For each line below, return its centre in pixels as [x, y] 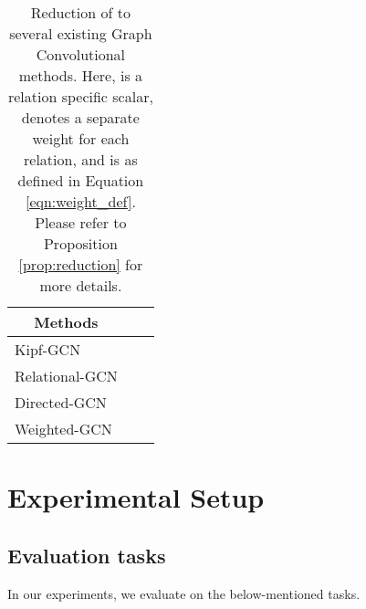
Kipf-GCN [48, 349]
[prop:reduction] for [81, 264]
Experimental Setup [136, 497]
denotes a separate [80, 117]
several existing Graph [81, 33]
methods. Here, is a [81, 75]
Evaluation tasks [87, 555]
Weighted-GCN [63, 429]
